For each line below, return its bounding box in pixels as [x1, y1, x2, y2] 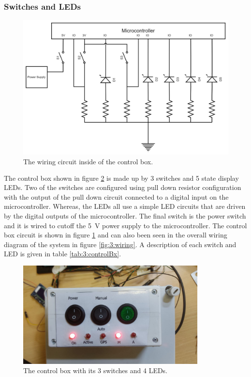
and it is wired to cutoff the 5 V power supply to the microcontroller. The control [4, 220, 247, 230]
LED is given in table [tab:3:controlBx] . [4, 249, 121, 259]
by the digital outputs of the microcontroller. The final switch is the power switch [4, 211, 246, 221]
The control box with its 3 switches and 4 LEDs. [23, 365, 168, 376]
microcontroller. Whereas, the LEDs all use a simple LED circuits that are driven [4, 201, 246, 211]
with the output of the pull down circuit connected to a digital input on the [4, 191, 229, 202]
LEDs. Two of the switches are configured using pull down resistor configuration [4, 182, 241, 192]
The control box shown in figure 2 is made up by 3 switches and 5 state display [4, 173, 239, 183]
